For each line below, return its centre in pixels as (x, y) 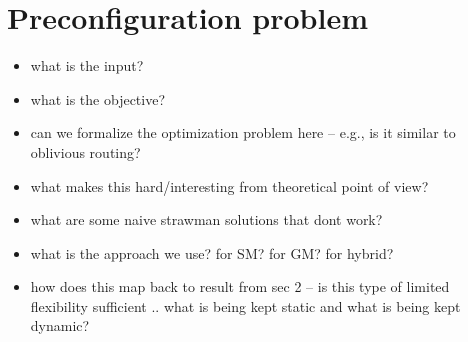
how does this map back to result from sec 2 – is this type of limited (240, 286)
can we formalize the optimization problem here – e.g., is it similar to (243, 132)
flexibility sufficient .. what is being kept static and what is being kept (245, 305)
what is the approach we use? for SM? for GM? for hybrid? (212, 252)
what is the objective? (98, 98)
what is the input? (87, 65)
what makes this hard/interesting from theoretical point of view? (229, 185)
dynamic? (60, 325)
